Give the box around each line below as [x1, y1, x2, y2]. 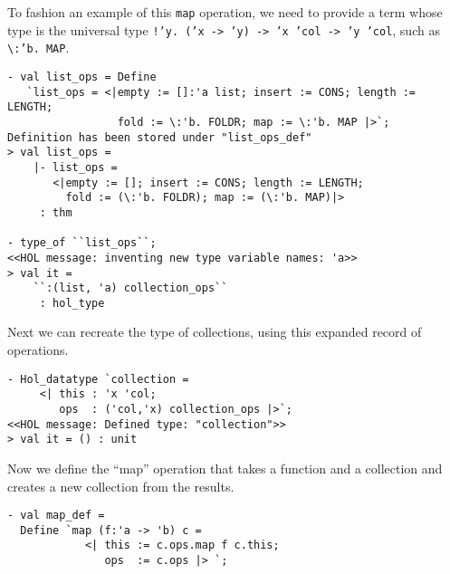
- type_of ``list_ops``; [7, 236, 157, 250]
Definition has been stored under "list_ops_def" [7, 130, 312, 144]
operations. [7, 340, 69, 359]
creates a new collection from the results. [7, 476, 235, 495]
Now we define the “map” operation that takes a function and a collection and [7, 458, 443, 477]
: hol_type [39, 296, 105, 310]
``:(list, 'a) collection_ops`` [33, 282, 228, 295]
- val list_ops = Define [7, 70, 157, 83]
